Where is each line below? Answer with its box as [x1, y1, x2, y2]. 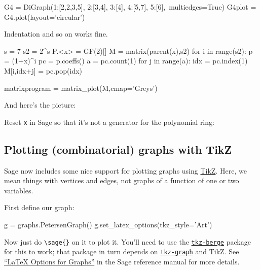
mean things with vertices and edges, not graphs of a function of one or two [4, 175, 239, 186]
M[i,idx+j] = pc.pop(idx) [4, 65, 83, 76]
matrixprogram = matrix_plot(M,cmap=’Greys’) [4, 82, 158, 93]
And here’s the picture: [4, 99, 76, 110]
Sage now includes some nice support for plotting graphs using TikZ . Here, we [4, 165, 247, 176]
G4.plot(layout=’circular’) [4, 11, 85, 22]
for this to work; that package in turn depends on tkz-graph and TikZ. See [4, 246, 239, 257]
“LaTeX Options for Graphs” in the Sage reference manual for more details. [4, 256, 240, 266]
